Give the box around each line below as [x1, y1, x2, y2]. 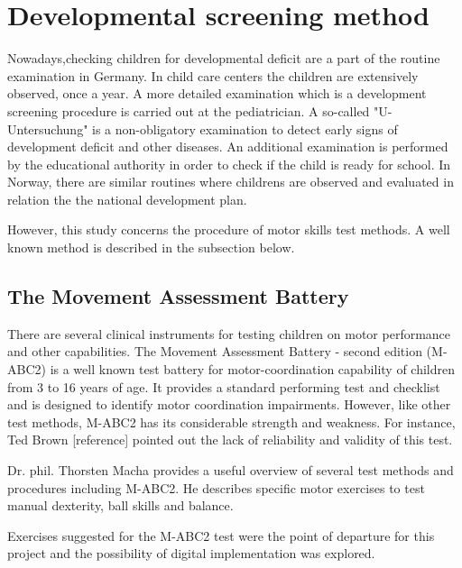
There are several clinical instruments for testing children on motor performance [7, 324, 451, 343]
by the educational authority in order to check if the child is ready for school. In [7, 154, 451, 173]
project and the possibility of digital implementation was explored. [7, 544, 375, 563]
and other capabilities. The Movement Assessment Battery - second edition [7, 342, 422, 361]
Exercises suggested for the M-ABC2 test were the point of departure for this [7, 526, 435, 545]
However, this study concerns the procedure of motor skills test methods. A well [7, 220, 450, 239]
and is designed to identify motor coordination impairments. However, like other [7, 395, 451, 414]
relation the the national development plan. [7, 189, 247, 208]
